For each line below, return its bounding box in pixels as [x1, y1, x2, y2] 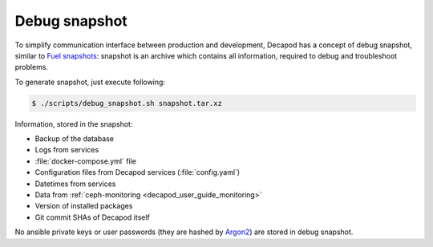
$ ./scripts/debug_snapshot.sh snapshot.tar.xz [31, 99, 222, 107]
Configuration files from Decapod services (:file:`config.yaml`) [34, 168, 241, 177]
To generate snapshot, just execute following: [14, 77, 166, 87]
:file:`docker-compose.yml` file [34, 156, 136, 166]
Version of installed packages [34, 201, 133, 211]
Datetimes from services [34, 179, 116, 188]
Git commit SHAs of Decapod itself [34, 213, 150, 222]
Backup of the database [34, 134, 115, 144]
